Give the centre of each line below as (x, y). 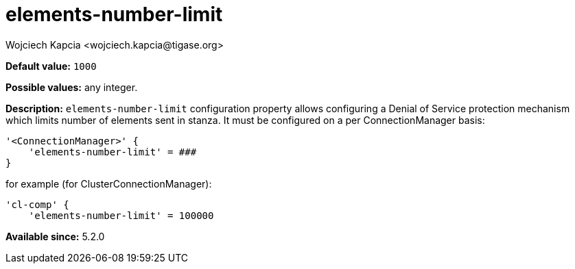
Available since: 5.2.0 (55, 236)
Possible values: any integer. (72, 87)
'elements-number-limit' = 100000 (121, 215)
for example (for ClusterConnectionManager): (109, 183)
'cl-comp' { (37, 204)
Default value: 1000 (51, 66)
